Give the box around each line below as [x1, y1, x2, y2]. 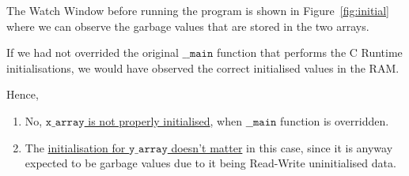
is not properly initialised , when [88, 112, 243, 129]
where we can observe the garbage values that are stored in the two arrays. [6, 17, 369, 34]
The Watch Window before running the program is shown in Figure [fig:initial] [6, 2, 390, 18]
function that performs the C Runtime [216, 44, 403, 61]
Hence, [6, 86, 39, 103]
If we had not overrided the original [6, 44, 179, 61]
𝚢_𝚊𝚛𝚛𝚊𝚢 [129, 143, 168, 155]
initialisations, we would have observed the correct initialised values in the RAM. [6, 59, 400, 76]
